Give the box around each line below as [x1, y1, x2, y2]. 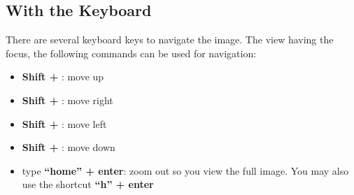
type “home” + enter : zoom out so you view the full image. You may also [22, 163, 349, 178]
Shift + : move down [22, 140, 115, 154]
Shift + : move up [22, 69, 104, 84]
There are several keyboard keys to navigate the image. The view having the [6, 32, 334, 47]
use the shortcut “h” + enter [22, 177, 154, 192]
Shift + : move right [22, 92, 113, 107]
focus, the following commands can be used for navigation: [6, 45, 257, 60]
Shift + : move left [22, 116, 107, 131]
